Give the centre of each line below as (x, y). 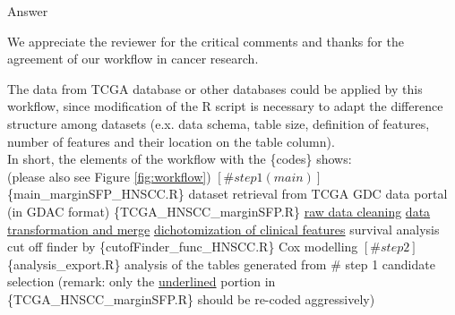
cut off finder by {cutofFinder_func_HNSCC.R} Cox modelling (183, 247)
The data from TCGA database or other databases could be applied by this (215, 88)
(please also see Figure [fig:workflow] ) (109, 176)
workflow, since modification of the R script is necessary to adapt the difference (225, 106)
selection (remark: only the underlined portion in (142, 281)
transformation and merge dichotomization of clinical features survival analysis (223, 229)
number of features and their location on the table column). (171, 141)
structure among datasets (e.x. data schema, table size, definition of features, (219, 123)
